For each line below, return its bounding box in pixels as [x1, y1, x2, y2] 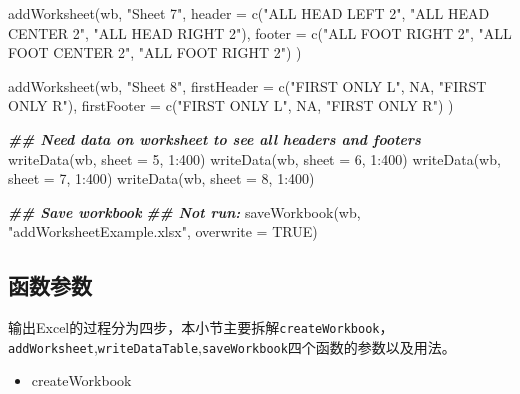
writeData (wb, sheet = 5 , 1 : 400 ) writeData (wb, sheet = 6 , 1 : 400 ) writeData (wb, [8, 148, 501, 169]
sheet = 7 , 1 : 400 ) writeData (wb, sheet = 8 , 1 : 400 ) [8, 168, 315, 189]
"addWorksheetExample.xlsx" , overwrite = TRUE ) [8, 221, 318, 242]
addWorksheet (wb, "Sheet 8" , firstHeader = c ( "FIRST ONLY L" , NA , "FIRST [8, 75, 487, 96]
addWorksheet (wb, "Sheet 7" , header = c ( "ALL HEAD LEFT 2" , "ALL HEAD [8, 3, 490, 23]
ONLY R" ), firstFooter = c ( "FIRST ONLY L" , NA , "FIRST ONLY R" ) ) [8, 95, 454, 116]
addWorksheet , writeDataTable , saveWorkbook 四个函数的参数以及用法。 [8, 336, 456, 357]
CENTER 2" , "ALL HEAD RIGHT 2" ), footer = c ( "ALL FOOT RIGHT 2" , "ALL [8, 22, 512, 43]
